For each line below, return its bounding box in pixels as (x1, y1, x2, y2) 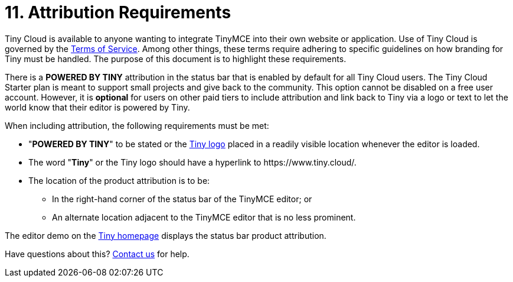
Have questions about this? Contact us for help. (5, 248, 189, 259)
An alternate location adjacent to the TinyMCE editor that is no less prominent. (52, 212, 356, 222)
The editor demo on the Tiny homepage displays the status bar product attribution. (5, 230, 326, 241)
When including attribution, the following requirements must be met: (5, 120, 269, 131)
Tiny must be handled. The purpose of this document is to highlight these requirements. (5, 53, 347, 64)
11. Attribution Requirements (5, 2, 231, 22)
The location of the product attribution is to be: (28, 175, 210, 186)
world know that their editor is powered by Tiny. (5, 102, 190, 112)
